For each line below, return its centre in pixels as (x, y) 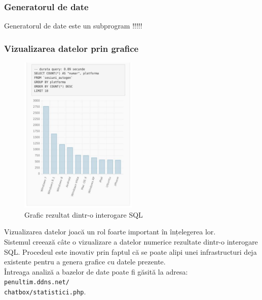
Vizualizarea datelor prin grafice (71, 48)
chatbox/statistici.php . (45, 292)
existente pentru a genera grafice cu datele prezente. (85, 262)
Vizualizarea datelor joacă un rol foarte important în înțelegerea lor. (110, 232)
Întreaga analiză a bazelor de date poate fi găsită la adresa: (96, 271)
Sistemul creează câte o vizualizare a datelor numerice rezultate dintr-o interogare (131, 242)
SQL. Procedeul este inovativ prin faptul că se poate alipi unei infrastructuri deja (130, 251)
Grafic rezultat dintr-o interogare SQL (84, 214)
